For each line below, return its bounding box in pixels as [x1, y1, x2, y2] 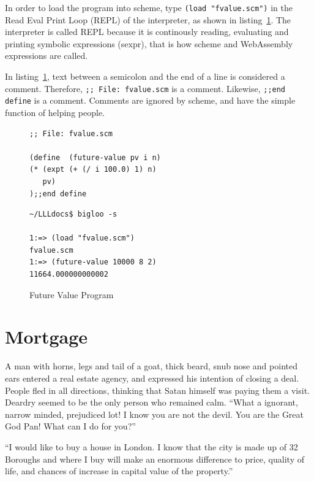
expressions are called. [5, 49, 88, 62]
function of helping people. [5, 106, 105, 118]
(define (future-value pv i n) [29, 153, 161, 162]
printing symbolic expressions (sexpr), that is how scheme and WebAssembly [5, 37, 293, 50]
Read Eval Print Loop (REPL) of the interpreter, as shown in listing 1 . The [5, 13, 291, 26]
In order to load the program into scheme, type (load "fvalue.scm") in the [5, 1, 293, 13]
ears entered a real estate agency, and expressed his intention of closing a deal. [5, 371, 299, 384]
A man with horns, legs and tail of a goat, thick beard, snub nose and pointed [5, 360, 297, 372]
